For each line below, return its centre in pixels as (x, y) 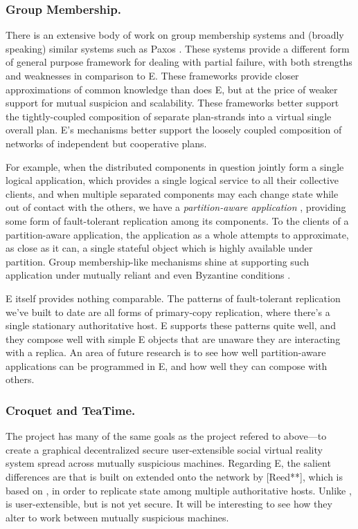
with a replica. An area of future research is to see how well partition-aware (166, 352)
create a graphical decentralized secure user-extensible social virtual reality (164, 449)
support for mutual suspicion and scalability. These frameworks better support (172, 103)
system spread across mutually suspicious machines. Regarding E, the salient (168, 463)
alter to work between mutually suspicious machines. (117, 517)
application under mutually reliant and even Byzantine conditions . (148, 275)
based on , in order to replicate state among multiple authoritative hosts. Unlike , (179, 490)
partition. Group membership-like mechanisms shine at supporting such (158, 261)
